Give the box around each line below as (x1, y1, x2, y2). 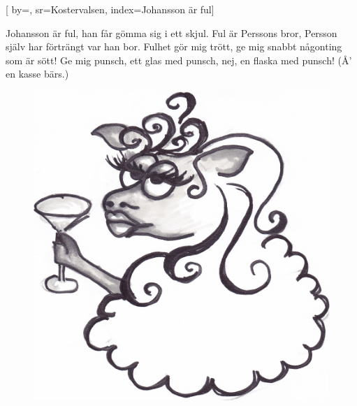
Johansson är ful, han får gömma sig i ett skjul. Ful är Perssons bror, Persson (6, 25, 337, 40)
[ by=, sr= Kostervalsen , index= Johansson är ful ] (6, 2, 214, 16)
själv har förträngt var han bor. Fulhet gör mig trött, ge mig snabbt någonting (6, 39, 342, 54)
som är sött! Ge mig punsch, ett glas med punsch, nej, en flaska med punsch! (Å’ (6, 52, 352, 67)
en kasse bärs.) (6, 66, 69, 81)
